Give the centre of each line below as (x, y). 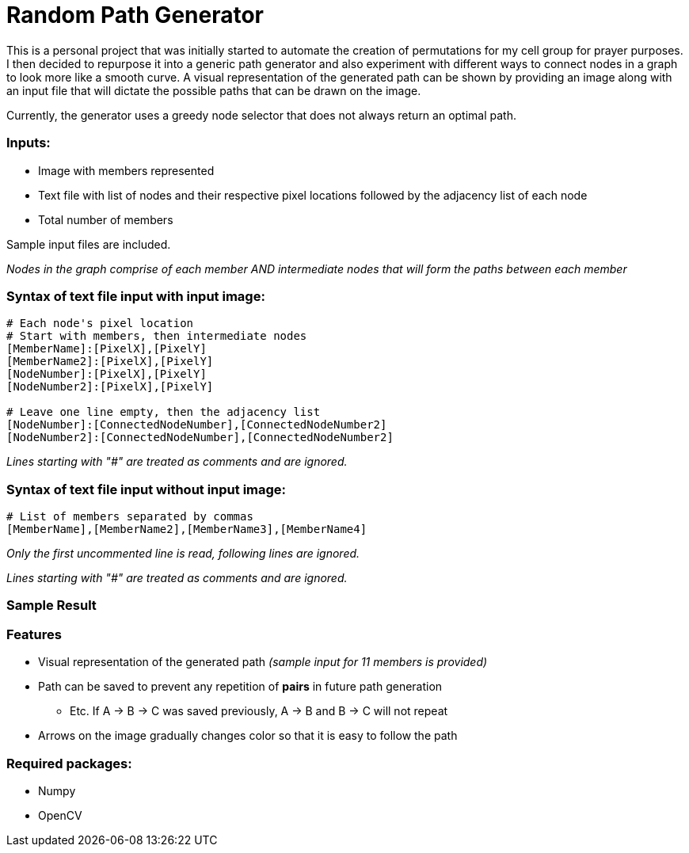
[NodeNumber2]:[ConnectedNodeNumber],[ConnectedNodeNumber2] (200, 438)
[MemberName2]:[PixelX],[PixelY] (110, 362)
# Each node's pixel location (100, 324)
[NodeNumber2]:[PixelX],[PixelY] (110, 387)
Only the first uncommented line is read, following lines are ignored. (183, 553)
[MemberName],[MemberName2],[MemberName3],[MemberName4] (187, 529)
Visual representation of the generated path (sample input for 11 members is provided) (263, 662)
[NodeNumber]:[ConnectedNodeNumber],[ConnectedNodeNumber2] (197, 425)
